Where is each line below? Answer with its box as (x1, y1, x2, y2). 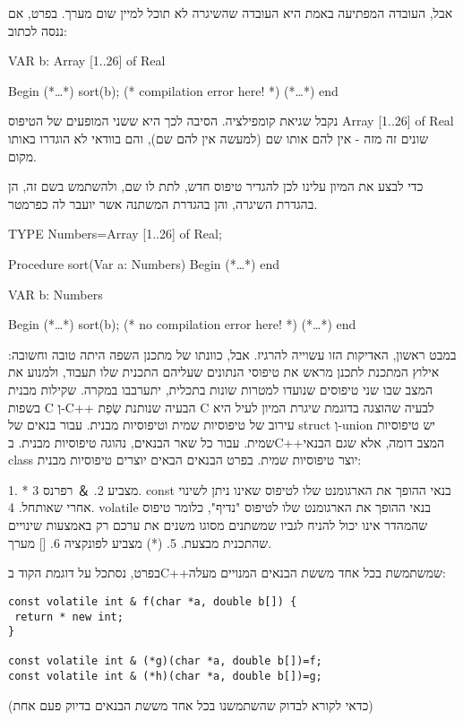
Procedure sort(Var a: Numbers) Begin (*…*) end (8, 254, 279, 273)
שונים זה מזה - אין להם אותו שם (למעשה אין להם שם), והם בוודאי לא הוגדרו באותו (8, 128, 429, 147)
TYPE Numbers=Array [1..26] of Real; (8, 224, 222, 243)
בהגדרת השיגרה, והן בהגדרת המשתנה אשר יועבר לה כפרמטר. (8, 194, 318, 213)
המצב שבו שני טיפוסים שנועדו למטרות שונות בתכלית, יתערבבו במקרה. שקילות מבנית (8, 379, 433, 398)
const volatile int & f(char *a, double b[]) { (8, 595, 297, 608)
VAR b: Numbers (8, 284, 103, 303)
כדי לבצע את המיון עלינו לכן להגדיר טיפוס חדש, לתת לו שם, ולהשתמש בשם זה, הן (8, 177, 424, 195)
